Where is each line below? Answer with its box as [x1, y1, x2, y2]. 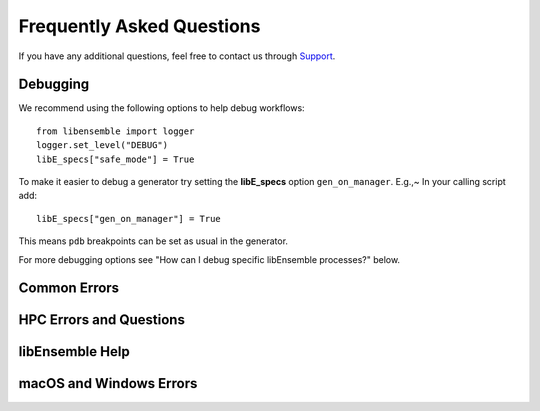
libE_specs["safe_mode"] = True [36, 153, 195, 165]
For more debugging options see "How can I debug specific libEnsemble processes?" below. [18, 253, 400, 265]
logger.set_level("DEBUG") [36, 140, 169, 151]
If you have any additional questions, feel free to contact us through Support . [18, 50, 336, 62]
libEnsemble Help [18, 343, 130, 360]
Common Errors [18, 280, 120, 297]
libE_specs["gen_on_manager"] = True [36, 213, 222, 224]
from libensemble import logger [36, 125, 195, 137]
